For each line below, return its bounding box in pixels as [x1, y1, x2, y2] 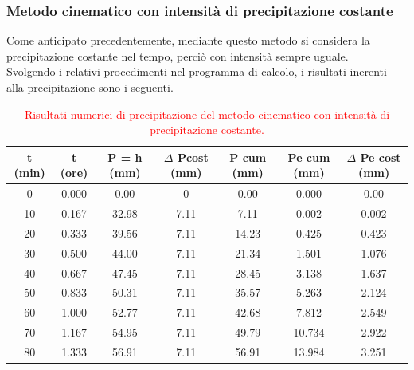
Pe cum [287, 148, 330, 165]
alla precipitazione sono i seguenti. [6, 79, 174, 95]
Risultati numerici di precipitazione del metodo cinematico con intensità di [24, 105, 390, 122]
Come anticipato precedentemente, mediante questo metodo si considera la [6, 32, 370, 49]
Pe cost [360, 148, 401, 165]
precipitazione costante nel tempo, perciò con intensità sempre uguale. [6, 47, 349, 64]
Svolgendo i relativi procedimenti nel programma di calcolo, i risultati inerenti [6, 63, 387, 80]
